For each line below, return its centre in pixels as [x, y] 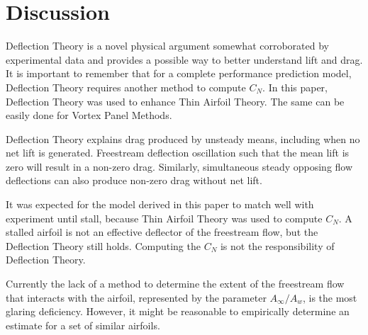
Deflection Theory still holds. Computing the [103, 245]
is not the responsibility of [277, 245]
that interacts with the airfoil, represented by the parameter [136, 297]
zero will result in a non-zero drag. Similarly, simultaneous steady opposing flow [179, 166]
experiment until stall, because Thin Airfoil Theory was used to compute [164, 218]
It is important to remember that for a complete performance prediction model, [179, 73]
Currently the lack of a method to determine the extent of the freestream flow [175, 284]
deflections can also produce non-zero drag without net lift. [134, 180]
